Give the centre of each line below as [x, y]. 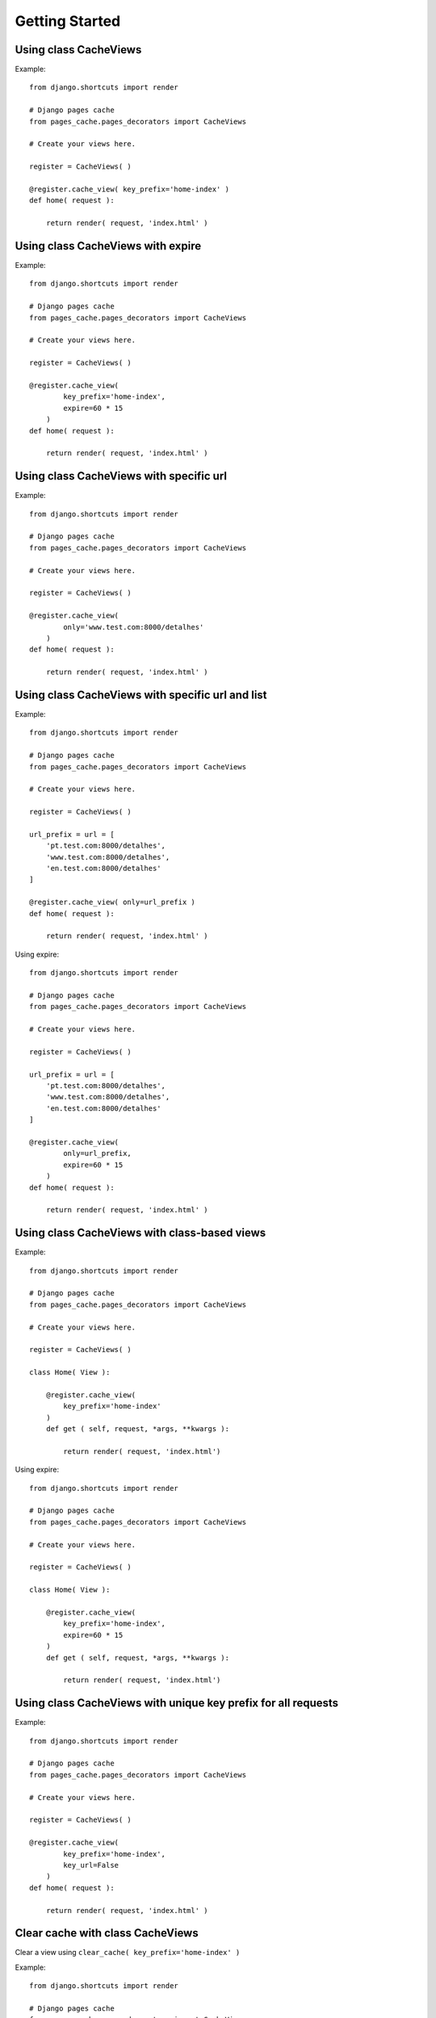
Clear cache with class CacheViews [107, 1933]
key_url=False [91, 1865]
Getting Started [68, 21]
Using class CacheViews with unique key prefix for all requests [177, 1703]
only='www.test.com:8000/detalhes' [134, 627]
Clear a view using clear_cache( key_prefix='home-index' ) [128, 1953]
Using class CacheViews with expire [108, 246]
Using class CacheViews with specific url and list [141, 695]
